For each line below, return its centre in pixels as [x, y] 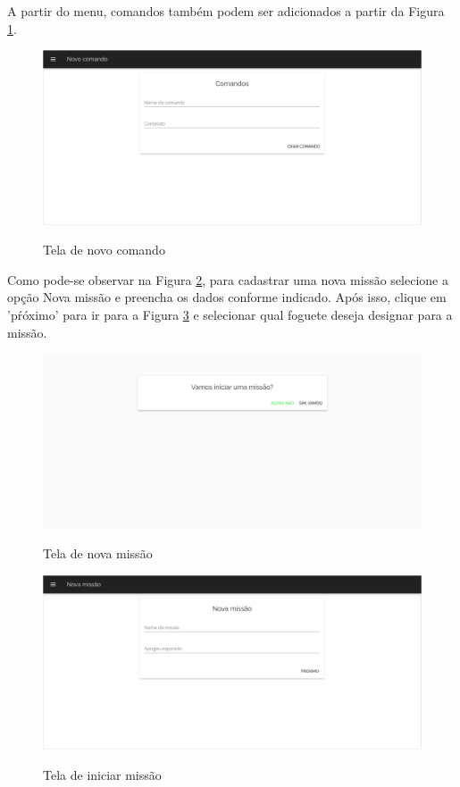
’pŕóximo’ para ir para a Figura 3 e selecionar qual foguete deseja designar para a [230, 314]
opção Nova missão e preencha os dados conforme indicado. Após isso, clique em [227, 297]
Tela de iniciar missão [102, 774]
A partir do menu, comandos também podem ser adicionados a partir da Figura [226, 11]
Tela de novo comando [104, 250]
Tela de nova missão [98, 553]
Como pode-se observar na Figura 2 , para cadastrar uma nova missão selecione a [228, 279]
